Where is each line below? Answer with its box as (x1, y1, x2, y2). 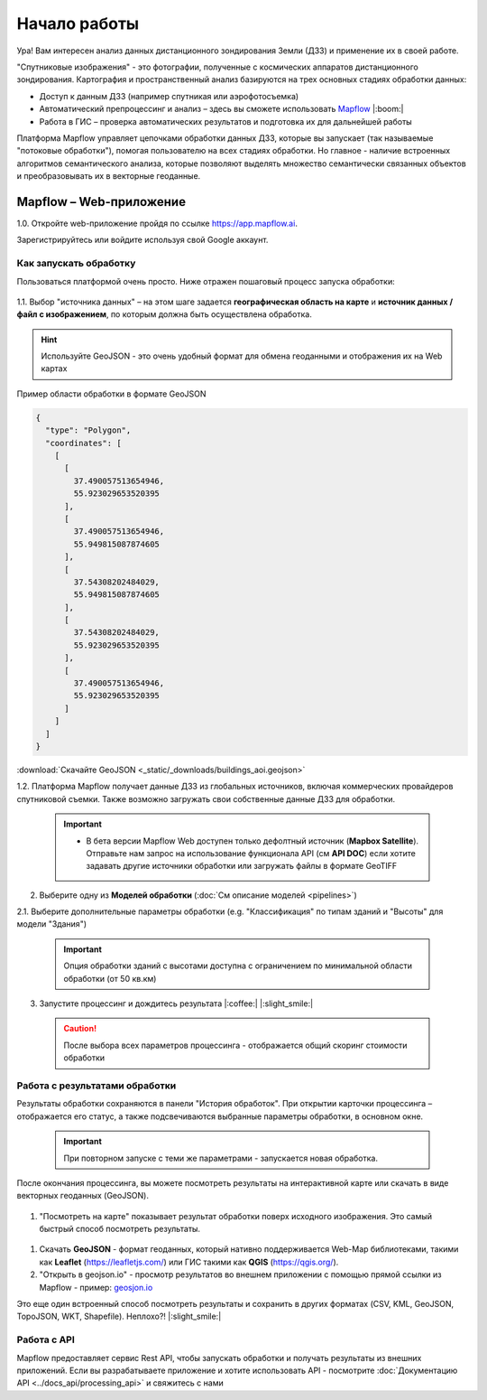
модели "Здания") (16, 919, 87, 929)
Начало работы (16, 14, 140, 33)
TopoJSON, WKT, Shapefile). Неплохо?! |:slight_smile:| (16, 1311, 222, 1322)
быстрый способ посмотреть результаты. (39, 1224, 201, 1235)
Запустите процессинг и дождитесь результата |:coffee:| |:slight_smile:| (39, 998, 314, 1009)
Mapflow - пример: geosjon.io (39, 1282, 153, 1293)
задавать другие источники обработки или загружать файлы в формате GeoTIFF (86, 861, 398, 872)
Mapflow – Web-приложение (16, 194, 187, 210)
